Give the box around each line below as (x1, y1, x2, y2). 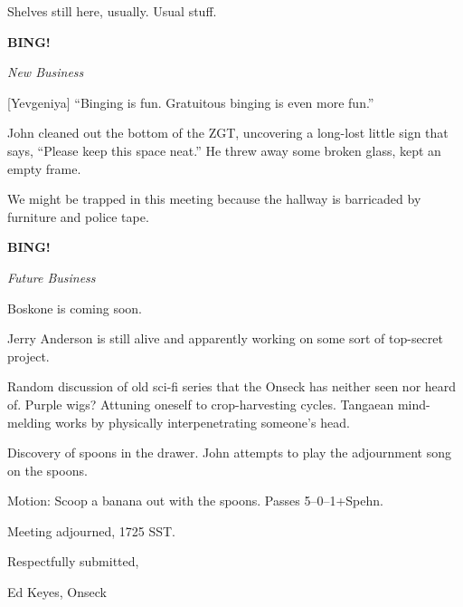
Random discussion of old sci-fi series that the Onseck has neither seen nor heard (7, 377, 457, 396)
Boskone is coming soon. (7, 298, 142, 317)
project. (7, 346, 50, 365)
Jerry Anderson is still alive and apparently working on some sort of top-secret (7, 329, 443, 348)
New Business (7, 63, 84, 82)
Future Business (7, 267, 96, 286)
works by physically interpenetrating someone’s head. (54, 412, 350, 431)
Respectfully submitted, (7, 552, 139, 571)
